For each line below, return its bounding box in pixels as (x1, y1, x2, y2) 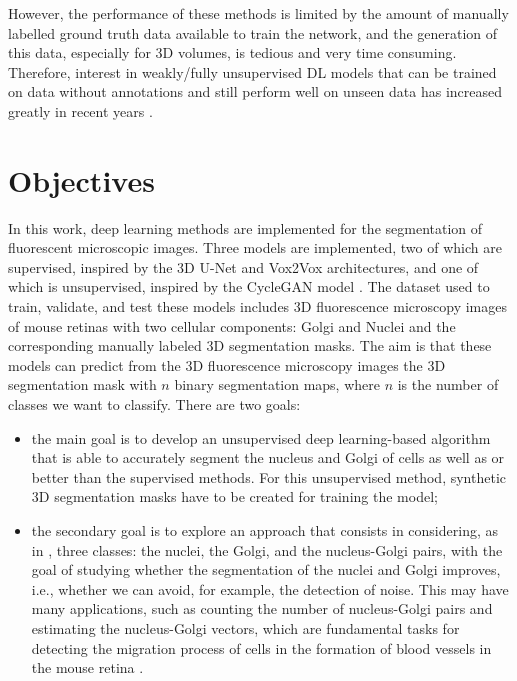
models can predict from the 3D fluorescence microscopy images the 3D (8, 354, 446, 375)
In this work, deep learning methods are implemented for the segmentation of (8, 217, 483, 238)
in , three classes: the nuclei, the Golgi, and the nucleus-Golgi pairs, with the (31, 539, 503, 560)
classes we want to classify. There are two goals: (8, 394, 301, 415)
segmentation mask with (8, 374, 157, 395)
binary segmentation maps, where (174, 374, 380, 395)
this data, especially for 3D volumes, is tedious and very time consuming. (8, 42, 457, 63)
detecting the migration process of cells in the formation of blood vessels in (31, 637, 492, 658)
